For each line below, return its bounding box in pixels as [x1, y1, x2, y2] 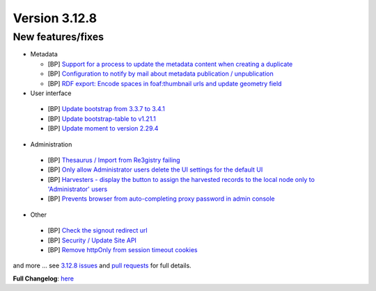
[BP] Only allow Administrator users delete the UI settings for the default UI [47, 165, 263, 174]
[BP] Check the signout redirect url [47, 226, 148, 235]
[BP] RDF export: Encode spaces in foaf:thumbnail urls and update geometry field [47, 79, 282, 88]
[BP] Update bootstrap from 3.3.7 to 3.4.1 [47, 105, 165, 113]
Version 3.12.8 [13, 10, 97, 26]
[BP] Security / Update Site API [47, 236, 137, 244]
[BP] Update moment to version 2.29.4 [47, 124, 159, 133]
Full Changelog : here [13, 274, 75, 283]
